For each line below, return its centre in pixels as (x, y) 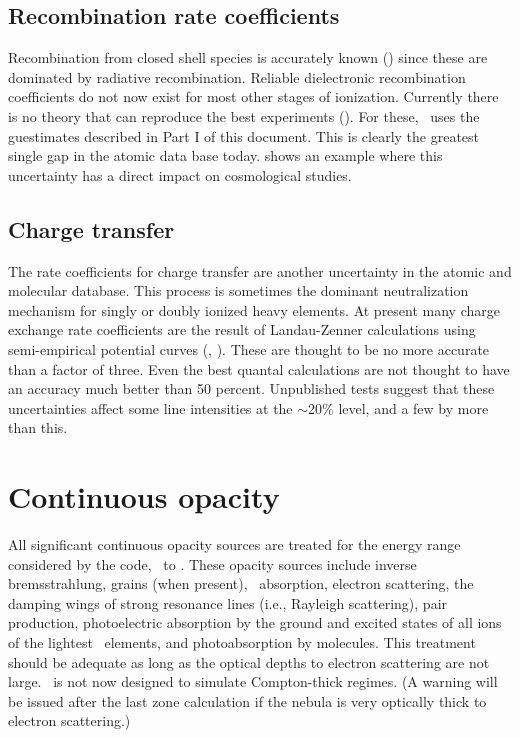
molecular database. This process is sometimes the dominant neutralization (238, 290)
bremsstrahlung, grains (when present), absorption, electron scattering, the (241, 583)
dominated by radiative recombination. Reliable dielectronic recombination (237, 76)
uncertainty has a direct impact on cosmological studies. (180, 174)
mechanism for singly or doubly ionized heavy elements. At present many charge (254, 309)
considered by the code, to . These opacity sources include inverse (212, 563)
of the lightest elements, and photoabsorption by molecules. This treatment (242, 642)
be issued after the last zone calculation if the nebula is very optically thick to (247, 700)
